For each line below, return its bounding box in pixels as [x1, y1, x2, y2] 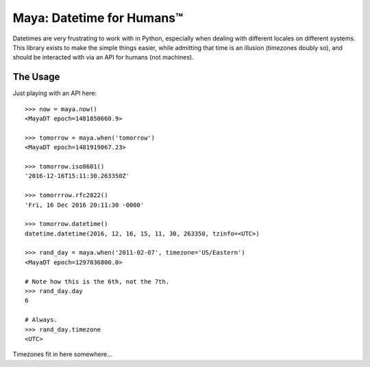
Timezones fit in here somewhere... [12, 350, 112, 359]
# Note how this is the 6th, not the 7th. [25, 277, 170, 286]
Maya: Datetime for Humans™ [12, 10, 184, 25]
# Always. [25, 316, 58, 324]
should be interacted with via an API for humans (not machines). [12, 53, 195, 62]
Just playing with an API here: [12, 89, 97, 97]
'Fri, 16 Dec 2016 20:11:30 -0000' [25, 201, 145, 209]
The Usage [12, 71, 60, 83]
